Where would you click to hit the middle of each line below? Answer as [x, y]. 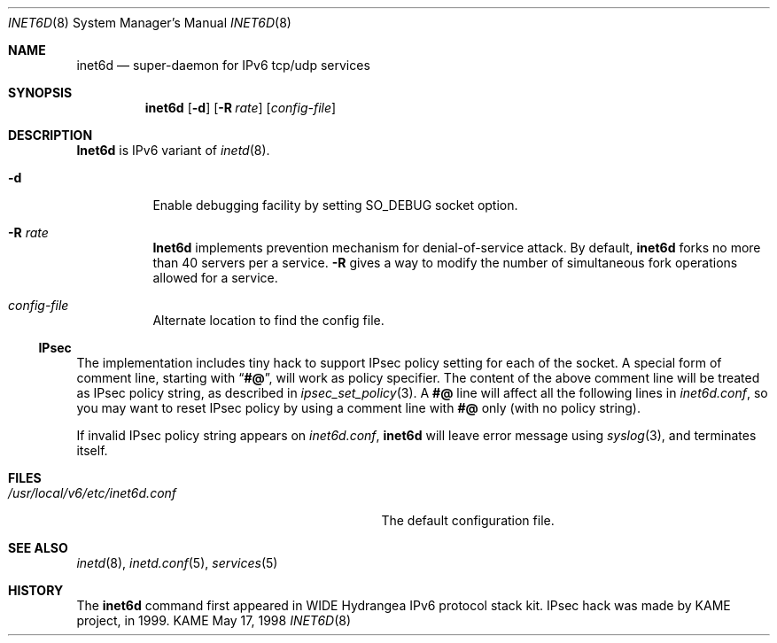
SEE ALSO [38, 548]
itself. [92, 450]
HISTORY [36, 590]
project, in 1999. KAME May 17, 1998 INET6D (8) [214, 620]
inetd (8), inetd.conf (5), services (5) [177, 563]
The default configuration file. [468, 520]
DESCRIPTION [51, 135]
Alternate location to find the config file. [268, 320]
